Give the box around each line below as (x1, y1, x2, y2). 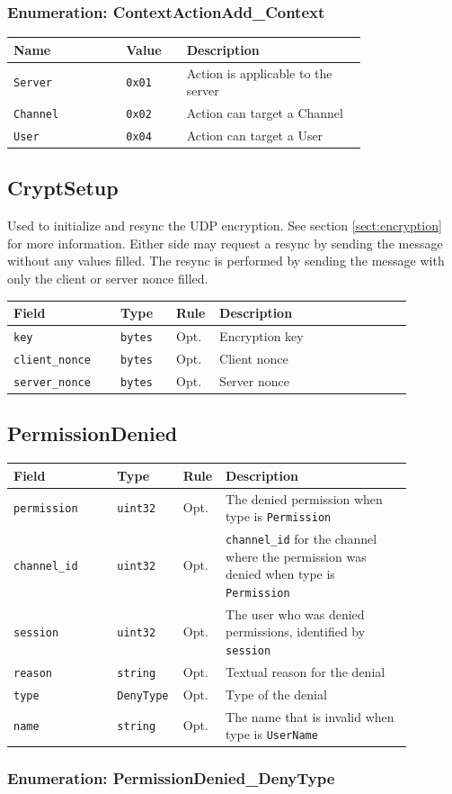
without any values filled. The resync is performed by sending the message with (7, 251, 445, 270)
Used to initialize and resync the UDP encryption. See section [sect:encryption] (7, 216, 442, 235)
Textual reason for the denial (226, 662, 386, 681)
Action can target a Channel (186, 104, 343, 122)
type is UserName (226, 725, 318, 744)
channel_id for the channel (226, 529, 377, 547)
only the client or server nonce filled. (7, 269, 208, 288)
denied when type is (226, 564, 335, 583)
